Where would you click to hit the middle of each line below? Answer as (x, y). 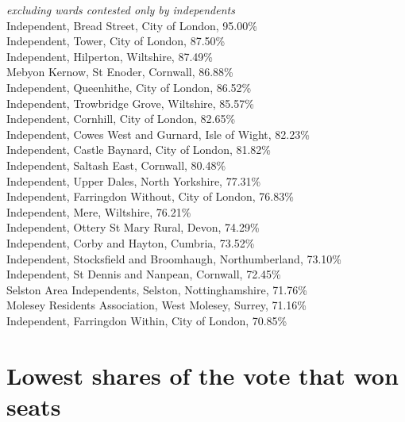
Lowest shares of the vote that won (202, 375)
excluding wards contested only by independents (121, 10)
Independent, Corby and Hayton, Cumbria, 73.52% (131, 242)
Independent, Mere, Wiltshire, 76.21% (99, 211)
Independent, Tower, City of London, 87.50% (116, 41)
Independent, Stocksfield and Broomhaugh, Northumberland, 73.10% (174, 258)
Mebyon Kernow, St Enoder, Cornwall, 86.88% (120, 72)
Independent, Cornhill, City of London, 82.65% (121, 119)
